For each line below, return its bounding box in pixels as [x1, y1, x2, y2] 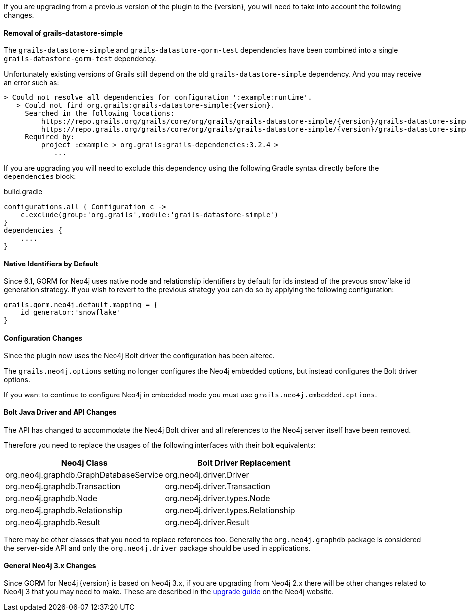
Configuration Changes [4, 334, 82, 343]
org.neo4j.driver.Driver [165, 469, 249, 480]
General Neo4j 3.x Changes [4, 561, 96, 570]
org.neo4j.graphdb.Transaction [5, 481, 121, 491]
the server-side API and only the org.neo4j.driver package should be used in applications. [4, 543, 311, 552]
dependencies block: [4, 172, 76, 181]
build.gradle [4, 187, 43, 196]
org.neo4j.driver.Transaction [165, 481, 271, 491]
